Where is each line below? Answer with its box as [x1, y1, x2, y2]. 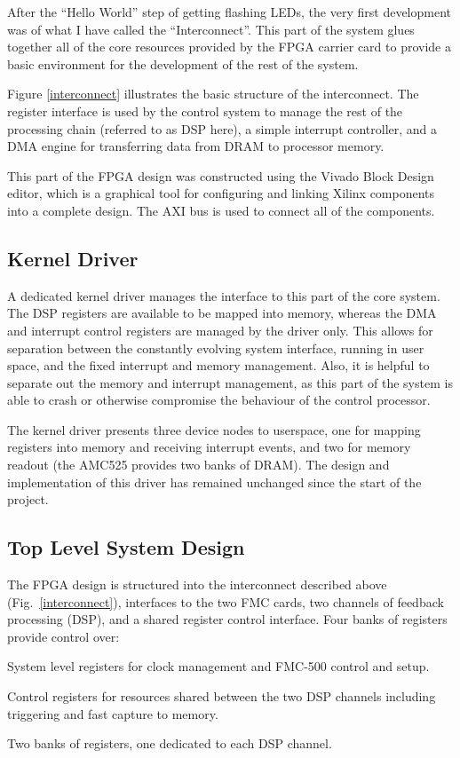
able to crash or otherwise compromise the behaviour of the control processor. [7, 391, 431, 409]
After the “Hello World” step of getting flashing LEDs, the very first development [7, 3, 451, 20]
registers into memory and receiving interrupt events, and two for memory [7, 438, 411, 456]
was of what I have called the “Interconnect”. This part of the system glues [7, 20, 415, 38]
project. [7, 490, 49, 509]
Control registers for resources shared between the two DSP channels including [7, 687, 436, 706]
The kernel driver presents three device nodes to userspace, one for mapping [7, 420, 421, 438]
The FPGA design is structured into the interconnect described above [7, 575, 387, 594]
